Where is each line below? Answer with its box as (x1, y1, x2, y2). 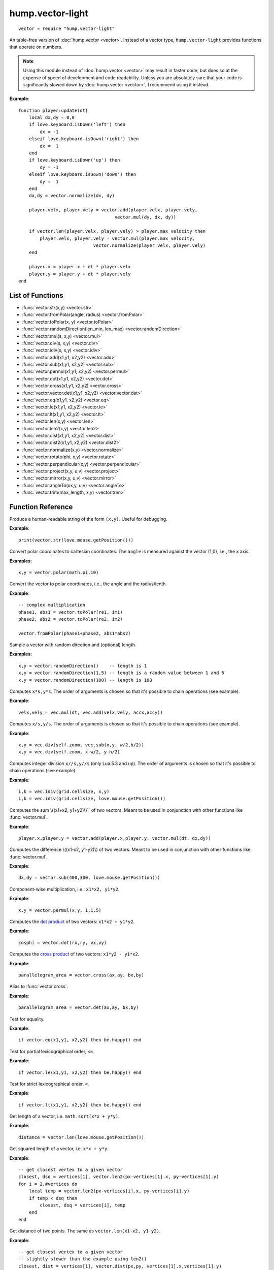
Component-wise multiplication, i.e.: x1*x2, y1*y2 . (9, 886, 120, 892)
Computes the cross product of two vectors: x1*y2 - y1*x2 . (9, 951, 140, 957)
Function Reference (9, 502, 73, 511)
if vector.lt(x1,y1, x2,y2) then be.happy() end (18, 1102, 142, 1107)
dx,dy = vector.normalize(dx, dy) (28, 193, 115, 199)
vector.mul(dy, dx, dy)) (114, 214, 177, 220)
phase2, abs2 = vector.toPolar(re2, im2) (18, 616, 123, 622)
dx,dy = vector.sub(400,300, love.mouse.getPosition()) (18, 875, 160, 881)
